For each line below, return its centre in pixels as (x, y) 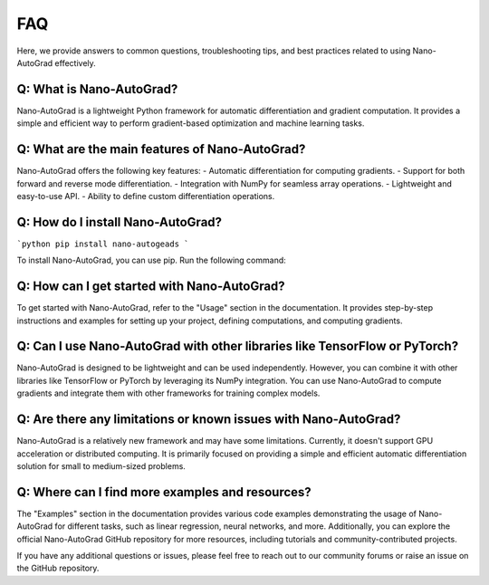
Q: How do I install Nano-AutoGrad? (119, 222)
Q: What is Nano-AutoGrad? (97, 89)
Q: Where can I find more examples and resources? (164, 492)
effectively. (76, 62)
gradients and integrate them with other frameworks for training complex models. (168, 393)
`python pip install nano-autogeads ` (103, 244)
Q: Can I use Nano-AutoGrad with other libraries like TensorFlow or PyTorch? (238, 346)
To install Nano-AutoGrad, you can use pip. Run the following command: (152, 260)
